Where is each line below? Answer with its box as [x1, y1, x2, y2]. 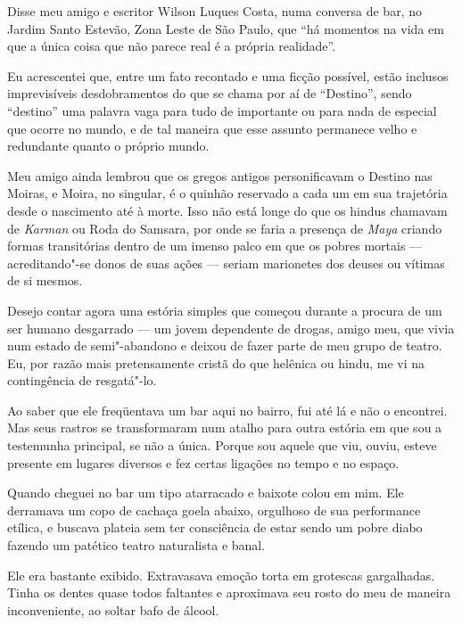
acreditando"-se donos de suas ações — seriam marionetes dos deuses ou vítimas [7, 253, 445, 272]
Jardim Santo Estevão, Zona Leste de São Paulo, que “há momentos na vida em [7, 19, 444, 37]
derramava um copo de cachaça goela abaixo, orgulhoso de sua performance [7, 500, 421, 519]
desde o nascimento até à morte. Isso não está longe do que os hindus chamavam [7, 201, 448, 219]
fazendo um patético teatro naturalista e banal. [7, 536, 266, 555]
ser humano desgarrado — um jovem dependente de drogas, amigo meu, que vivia [7, 318, 455, 337]
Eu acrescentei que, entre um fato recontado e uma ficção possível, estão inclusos [7, 66, 449, 85]
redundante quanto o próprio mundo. [7, 136, 210, 155]
